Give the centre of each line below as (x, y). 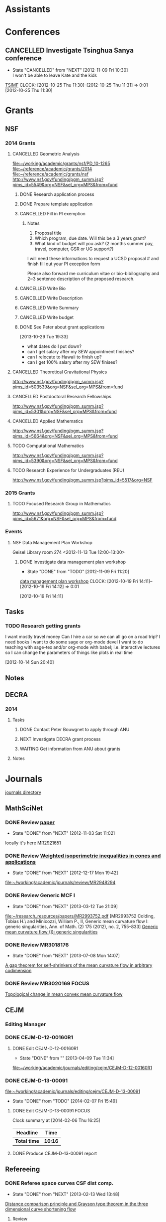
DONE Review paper (30, 822)
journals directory (23, 792)
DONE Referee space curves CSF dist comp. (59, 1183)
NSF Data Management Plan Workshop (52, 542)
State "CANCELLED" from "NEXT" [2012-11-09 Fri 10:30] (70, 70)
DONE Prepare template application (56, 204)
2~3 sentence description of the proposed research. (81, 279)
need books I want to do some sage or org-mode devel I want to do (74, 642)
